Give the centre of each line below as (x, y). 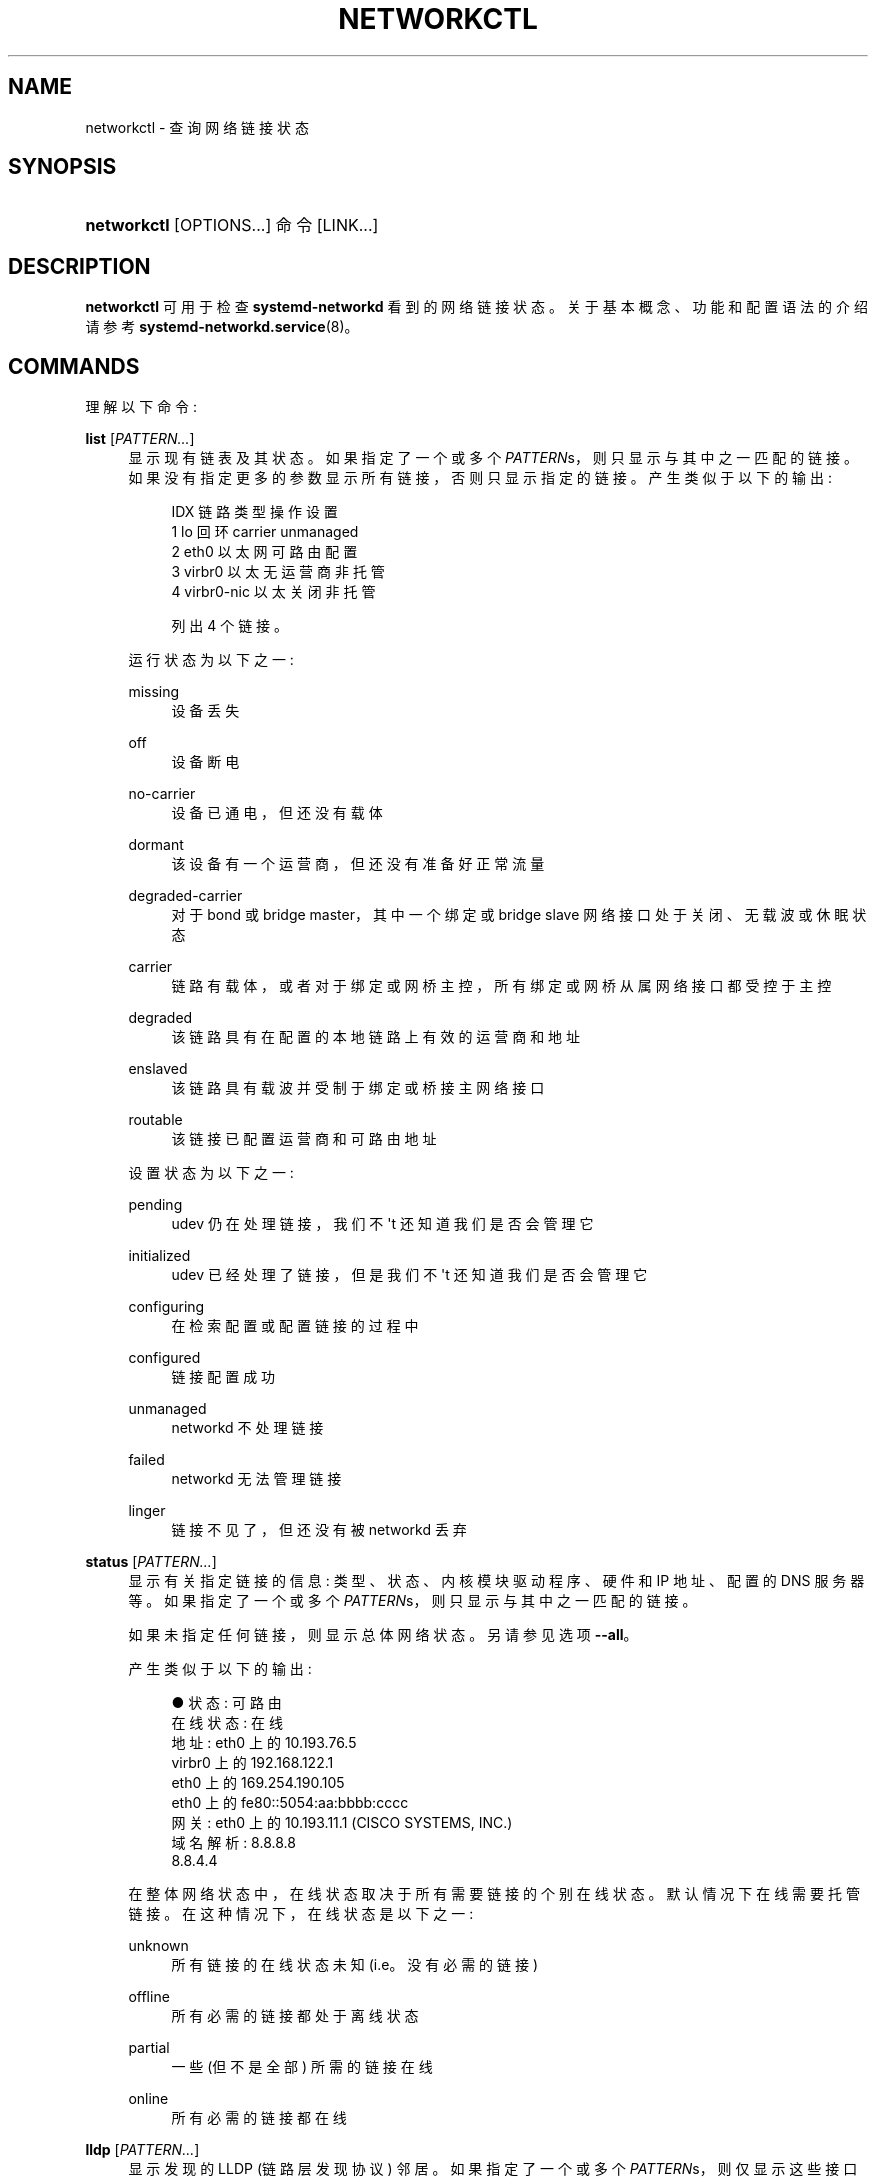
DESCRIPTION (79, 266)
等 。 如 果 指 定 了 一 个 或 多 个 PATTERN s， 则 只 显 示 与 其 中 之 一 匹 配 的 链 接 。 (412, 1601)
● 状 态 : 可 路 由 (226, 1703)
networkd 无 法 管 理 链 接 (256, 1479)
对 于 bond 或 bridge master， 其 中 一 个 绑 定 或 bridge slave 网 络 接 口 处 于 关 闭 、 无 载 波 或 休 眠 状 (519, 915)
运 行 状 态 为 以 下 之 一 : (211, 660)
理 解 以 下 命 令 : (141, 407)
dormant (156, 845)
